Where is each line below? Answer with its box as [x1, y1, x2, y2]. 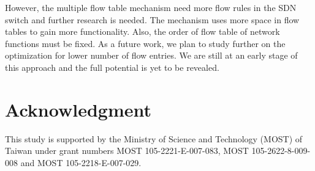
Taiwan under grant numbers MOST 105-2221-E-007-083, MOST [5, 144, 249, 157]
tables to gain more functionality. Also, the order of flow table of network [5, 25, 280, 38]
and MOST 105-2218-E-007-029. [20, 156, 142, 169]
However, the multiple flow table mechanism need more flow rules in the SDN [5, 1, 297, 13]
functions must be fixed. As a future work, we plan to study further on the [5, 37, 286, 49]
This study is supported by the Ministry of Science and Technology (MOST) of [5, 132, 303, 145]
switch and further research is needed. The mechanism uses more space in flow [5, 13, 300, 26]
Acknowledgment [5, 96, 151, 122]
